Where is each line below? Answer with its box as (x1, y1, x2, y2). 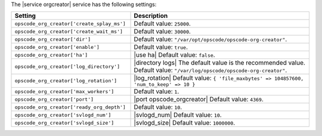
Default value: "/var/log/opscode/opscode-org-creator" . (134, 66, 287, 75)
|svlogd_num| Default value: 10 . (134, 111, 222, 119)
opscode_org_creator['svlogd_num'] (14, 112, 112, 118)
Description (134, 12, 168, 20)
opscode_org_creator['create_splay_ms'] (14, 20, 126, 27)
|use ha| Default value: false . (134, 51, 215, 59)
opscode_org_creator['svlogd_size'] (14, 119, 114, 126)
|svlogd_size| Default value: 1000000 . (134, 119, 236, 127)
